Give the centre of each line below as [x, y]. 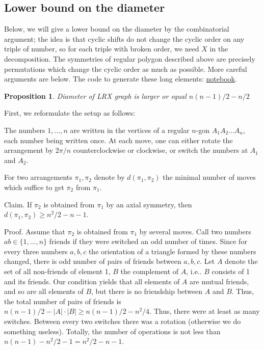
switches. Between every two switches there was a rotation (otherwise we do [123, 321]
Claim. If [18, 204]
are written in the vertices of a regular [130, 130]
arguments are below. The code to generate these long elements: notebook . [121, 79]
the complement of [150, 271]
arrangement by [29, 150]
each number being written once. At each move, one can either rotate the [118, 140]
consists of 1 [231, 271]
